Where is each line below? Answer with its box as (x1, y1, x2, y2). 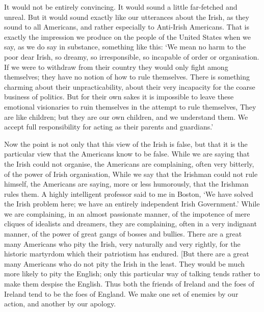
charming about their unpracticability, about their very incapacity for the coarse (4, 81, 255, 92)
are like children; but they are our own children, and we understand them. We (4, 111, 248, 122)
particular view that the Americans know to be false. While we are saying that (4, 148, 250, 159)
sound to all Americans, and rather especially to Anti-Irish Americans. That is (4, 21, 249, 32)
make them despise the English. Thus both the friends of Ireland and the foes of (4, 278, 254, 289)
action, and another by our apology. (4, 298, 116, 309)
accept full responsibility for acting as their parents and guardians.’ (4, 121, 214, 132)
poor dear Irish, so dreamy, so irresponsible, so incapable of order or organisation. (4, 51, 259, 62)
